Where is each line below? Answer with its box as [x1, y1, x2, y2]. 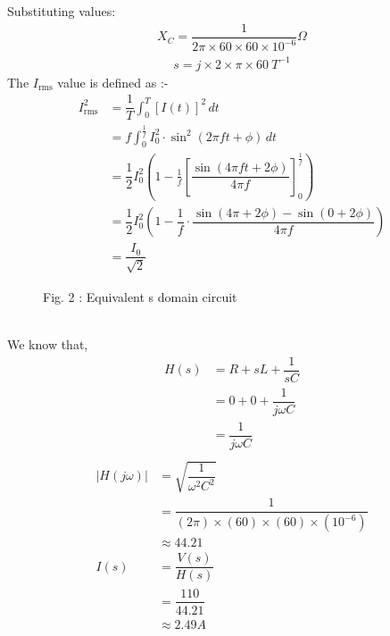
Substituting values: [7, 2, 116, 20]
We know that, [7, 334, 88, 353]
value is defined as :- [57, 72, 169, 91]
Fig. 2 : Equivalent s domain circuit [43, 287, 237, 305]
